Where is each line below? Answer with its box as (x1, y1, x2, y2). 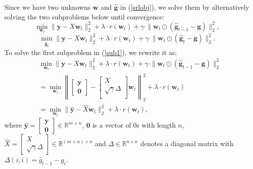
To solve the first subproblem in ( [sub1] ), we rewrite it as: (4, 47, 177, 57)
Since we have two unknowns (4, 2, 91, 12)
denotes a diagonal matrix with (140, 138, 234, 149)
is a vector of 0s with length (92, 120, 176, 130)
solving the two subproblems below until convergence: (4, 11, 165, 21)
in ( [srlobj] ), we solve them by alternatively (120, 2, 250, 12)
